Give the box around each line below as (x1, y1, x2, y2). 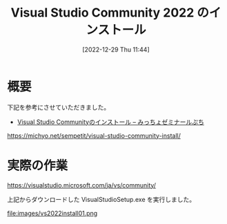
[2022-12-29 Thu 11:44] (82, 45, 150, 54)
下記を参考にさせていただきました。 (7, 103, 110, 111)
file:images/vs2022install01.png (7, 209, 98, 217)
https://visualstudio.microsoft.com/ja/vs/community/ (7, 181, 157, 189)
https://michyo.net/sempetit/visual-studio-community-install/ (7, 131, 181, 140)
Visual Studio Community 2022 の (10, 5, 209, 21)
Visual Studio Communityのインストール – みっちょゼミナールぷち (17, 117, 205, 126)
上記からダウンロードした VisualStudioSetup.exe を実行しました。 (7, 195, 195, 203)
